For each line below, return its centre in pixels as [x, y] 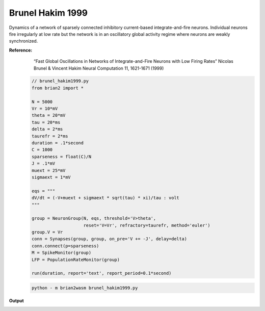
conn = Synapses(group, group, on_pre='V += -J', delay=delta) [109, 239]
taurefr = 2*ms [50, 136]
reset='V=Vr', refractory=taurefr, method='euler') [147, 225]
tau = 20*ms [46, 122]
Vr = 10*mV [45, 109]
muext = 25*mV [49, 170]
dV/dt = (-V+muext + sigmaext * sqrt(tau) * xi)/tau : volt [106, 198]
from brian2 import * [58, 88]
